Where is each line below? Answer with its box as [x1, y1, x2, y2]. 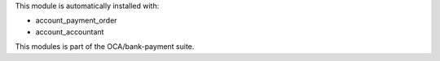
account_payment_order [35, 16, 117, 26]
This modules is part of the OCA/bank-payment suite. [15, 42, 195, 51]
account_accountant [35, 26, 104, 36]
